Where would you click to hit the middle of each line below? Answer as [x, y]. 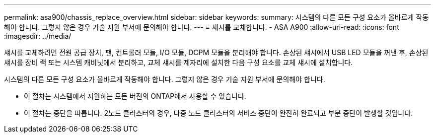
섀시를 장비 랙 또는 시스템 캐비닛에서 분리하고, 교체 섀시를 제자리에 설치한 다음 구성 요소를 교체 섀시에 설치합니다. [179, 62]
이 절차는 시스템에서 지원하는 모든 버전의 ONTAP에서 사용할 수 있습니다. [135, 96]
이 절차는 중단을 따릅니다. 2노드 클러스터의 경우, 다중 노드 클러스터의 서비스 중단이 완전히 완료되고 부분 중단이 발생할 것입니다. [218, 113]
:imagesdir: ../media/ [38, 36]
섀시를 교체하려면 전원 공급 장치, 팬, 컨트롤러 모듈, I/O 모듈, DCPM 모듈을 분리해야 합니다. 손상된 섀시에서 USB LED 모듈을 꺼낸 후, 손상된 [216, 52]
